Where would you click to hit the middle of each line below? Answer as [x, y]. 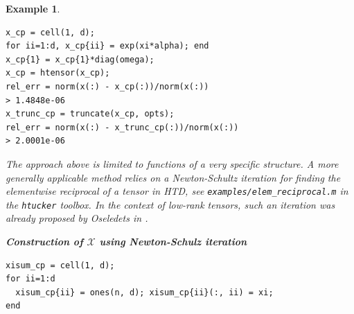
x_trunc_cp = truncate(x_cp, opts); [90, 114]
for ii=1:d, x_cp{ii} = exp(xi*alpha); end [107, 46]
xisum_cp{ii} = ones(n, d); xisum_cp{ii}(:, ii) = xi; [144, 292]
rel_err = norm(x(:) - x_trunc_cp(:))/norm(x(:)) [122, 127]
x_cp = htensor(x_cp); [58, 73]
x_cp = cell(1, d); [50, 32]
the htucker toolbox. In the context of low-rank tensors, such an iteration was [170, 204]
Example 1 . [33, 8]
